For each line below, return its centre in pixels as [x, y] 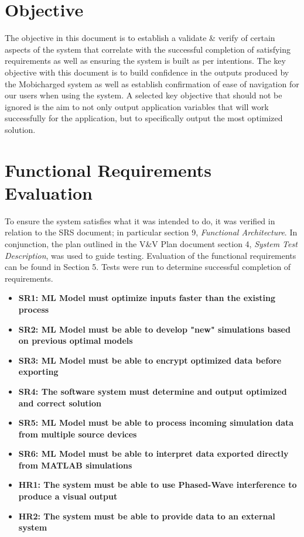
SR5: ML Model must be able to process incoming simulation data [156, 423]
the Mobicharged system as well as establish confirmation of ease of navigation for [152, 83]
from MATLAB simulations [75, 465]
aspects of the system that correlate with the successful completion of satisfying [148, 49]
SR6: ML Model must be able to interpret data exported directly [153, 454]
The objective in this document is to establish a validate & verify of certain [140, 38]
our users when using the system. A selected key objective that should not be [144, 95]
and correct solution [60, 403]
